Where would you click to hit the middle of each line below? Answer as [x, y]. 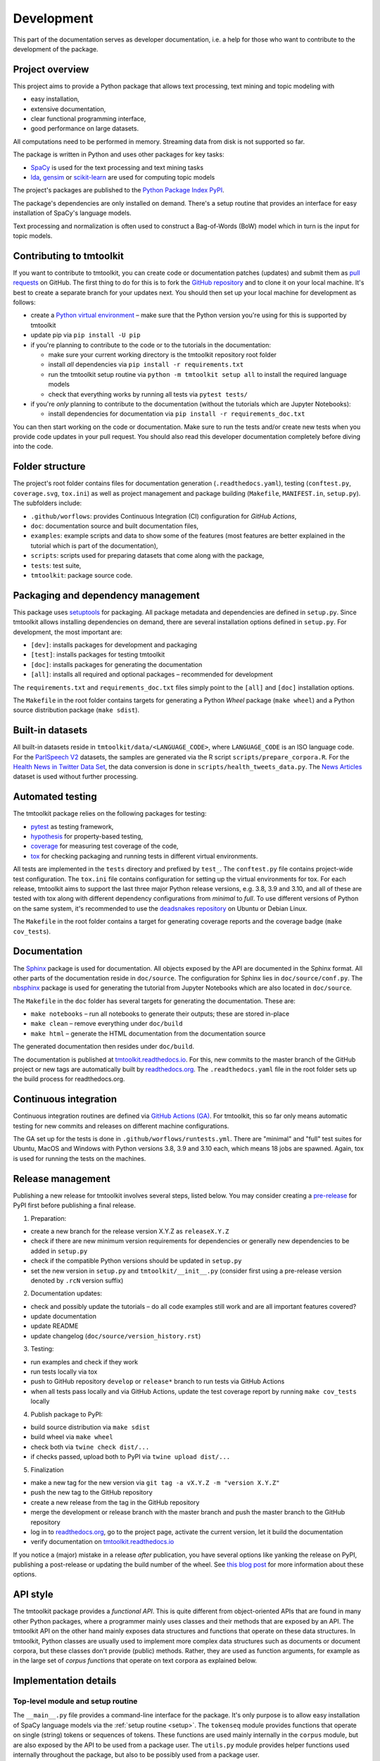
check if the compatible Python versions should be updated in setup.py [136, 1261]
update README [55, 1326]
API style [33, 1594]
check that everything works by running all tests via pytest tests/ [148, 394]
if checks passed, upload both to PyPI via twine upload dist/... [131, 1457]
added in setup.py [59, 1251]
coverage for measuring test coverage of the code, [104, 846]
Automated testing [55, 797]
